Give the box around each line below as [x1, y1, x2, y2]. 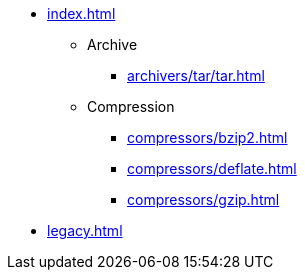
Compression [87, 98, 175, 115]
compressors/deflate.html [127, 160, 297, 177]
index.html [47, 5, 116, 22]
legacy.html [47, 222, 123, 239]
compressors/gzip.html [127, 191, 280, 208]
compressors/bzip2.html [127, 129, 288, 146]
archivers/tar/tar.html [127, 67, 265, 84]
